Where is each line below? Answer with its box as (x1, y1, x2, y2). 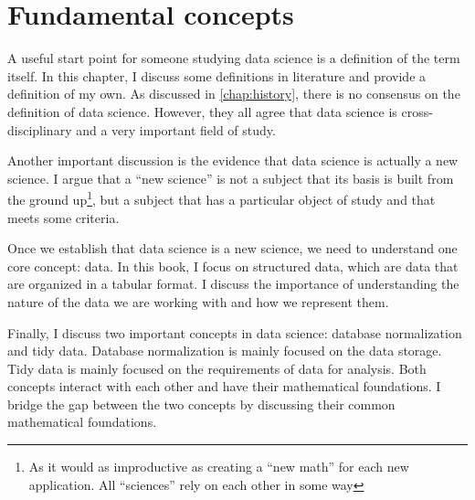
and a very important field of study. (76, 120, 276, 139)
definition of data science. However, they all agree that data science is (7, 101, 397, 121)
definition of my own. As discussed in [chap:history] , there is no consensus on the (7, 84, 460, 103)
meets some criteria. (7, 207, 120, 227)
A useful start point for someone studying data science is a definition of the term (7, 48, 460, 68)
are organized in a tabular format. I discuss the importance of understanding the (7, 274, 459, 293)
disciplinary (7, 120, 72, 139)
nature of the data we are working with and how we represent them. (7, 292, 389, 311)
